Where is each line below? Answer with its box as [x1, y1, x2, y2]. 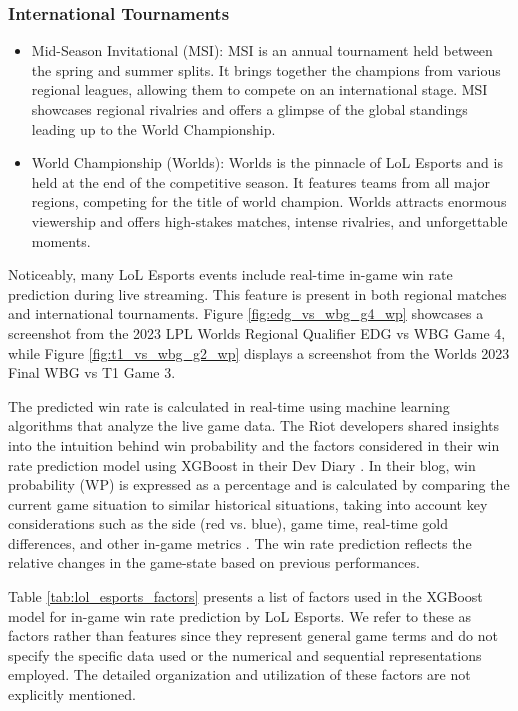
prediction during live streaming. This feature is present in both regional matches [8, 283, 507, 304]
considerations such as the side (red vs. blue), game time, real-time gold [8, 513, 448, 534]
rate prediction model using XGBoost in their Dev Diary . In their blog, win [8, 454, 476, 475]
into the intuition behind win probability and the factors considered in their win [8, 434, 500, 455]
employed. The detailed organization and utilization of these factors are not [8, 664, 471, 685]
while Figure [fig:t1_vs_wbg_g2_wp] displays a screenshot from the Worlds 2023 [8, 342, 510, 363]
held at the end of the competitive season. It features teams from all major [31, 171, 490, 192]
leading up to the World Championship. [31, 118, 276, 139]
